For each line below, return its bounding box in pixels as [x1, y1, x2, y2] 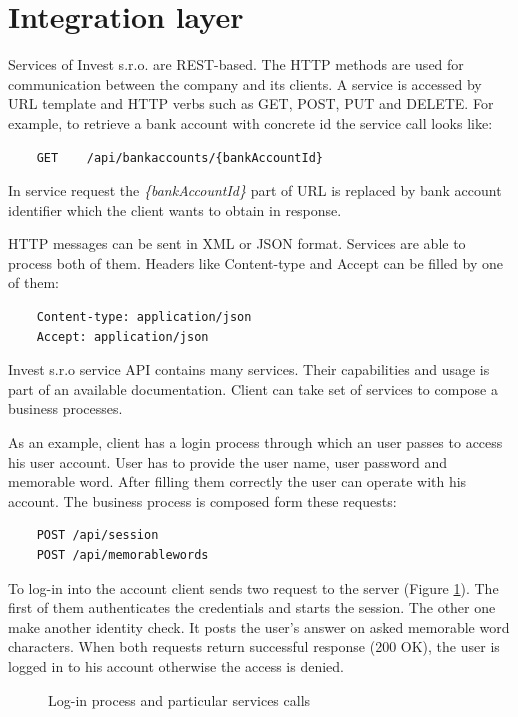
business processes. [8, 398, 123, 419]
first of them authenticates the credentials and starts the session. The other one [8, 597, 496, 618]
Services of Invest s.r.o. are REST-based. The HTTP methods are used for [8, 54, 464, 75]
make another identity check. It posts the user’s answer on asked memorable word [8, 616, 510, 637]
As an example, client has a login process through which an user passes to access [8, 432, 503, 453]
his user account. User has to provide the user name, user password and [8, 451, 448, 472]
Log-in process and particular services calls [48, 689, 311, 710]
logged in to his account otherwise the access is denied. [8, 655, 344, 676]
